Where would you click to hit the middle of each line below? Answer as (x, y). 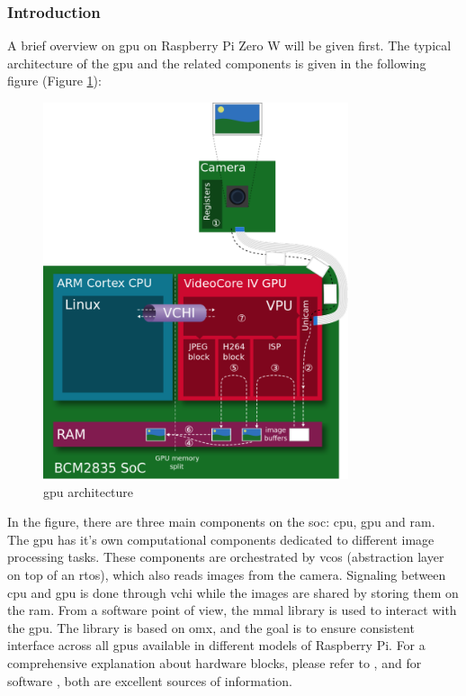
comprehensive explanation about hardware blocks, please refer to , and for (215, 662)
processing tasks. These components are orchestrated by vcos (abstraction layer (226, 557)
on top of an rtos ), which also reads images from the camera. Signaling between (227, 575)
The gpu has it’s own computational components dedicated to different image (221, 539)
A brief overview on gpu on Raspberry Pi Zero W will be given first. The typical (229, 45)
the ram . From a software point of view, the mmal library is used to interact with (232, 610)
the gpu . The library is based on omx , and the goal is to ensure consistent (211, 627)
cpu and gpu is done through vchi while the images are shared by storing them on (233, 592)
